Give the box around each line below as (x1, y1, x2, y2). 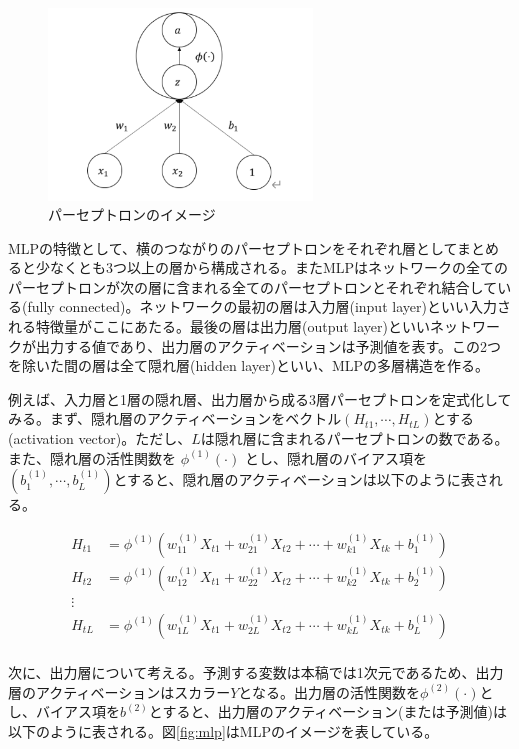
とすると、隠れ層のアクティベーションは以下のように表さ (113, 469, 489, 490)
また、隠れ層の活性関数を (8, 447, 176, 468)
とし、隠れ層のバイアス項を (244, 447, 427, 468)
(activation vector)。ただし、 (8, 428, 192, 449)
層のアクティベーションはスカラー (8, 681, 231, 702)
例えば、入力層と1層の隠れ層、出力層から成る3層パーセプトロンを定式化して (8, 388, 512, 409)
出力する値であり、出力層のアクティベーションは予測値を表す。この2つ (35, 335, 502, 356)
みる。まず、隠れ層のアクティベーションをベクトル (8, 408, 342, 429)
